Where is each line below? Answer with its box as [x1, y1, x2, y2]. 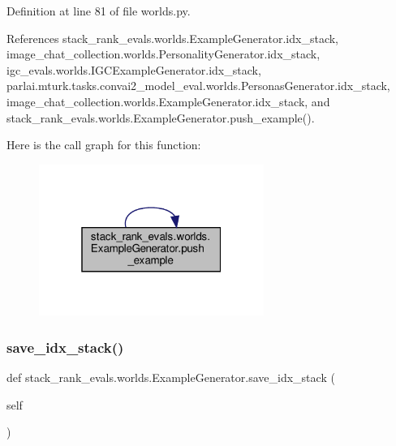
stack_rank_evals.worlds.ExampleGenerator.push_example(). [6, 109, 315, 126]
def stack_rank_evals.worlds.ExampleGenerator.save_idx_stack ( [6, 369, 335, 386]
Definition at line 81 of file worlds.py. [6, 2, 191, 19]
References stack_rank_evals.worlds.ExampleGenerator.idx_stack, [6, 29, 339, 46]
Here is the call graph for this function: [6, 136, 201, 153]
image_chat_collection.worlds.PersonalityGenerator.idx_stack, [6, 45, 321, 62]
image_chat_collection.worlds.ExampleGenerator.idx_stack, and [6, 92, 330, 109]
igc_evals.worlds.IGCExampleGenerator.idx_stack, [6, 61, 261, 78]
